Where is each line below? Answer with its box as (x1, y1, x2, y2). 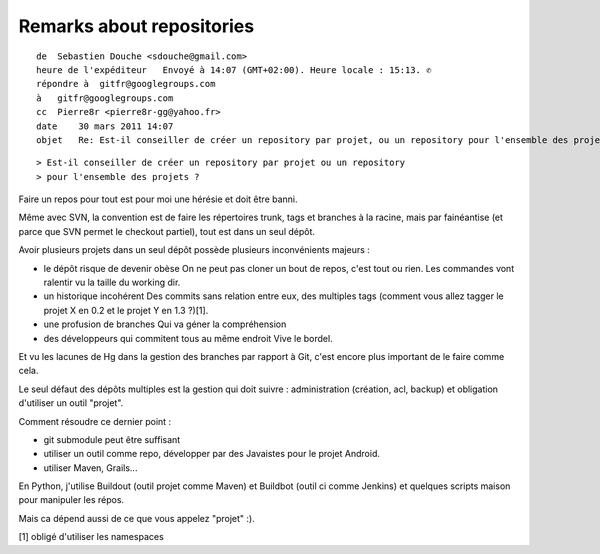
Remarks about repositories (18, 15, 255, 37)
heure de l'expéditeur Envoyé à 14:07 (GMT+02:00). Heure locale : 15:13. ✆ (36, 64, 432, 75)
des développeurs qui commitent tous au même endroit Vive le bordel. (43, 332, 334, 344)
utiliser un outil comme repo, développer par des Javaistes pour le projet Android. (43, 448, 380, 460)
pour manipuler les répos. (18, 494, 125, 506)
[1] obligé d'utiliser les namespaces (18, 531, 164, 543)
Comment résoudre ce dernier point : (18, 415, 172, 427)
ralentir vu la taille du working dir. (43, 276, 181, 289)
